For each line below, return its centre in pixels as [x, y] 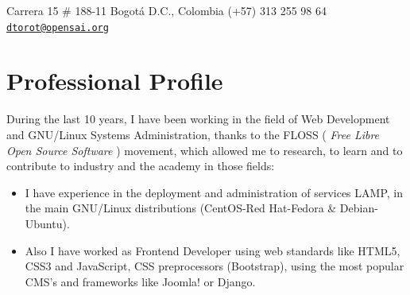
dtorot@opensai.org [58, 27]
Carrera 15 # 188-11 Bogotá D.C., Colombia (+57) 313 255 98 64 [166, 10]
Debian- [359, 208]
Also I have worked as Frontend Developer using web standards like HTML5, [213, 250]
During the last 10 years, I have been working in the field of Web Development [198, 119]
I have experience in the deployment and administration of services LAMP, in [214, 192]
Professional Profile [115, 81]
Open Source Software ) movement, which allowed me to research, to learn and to [205, 150]
